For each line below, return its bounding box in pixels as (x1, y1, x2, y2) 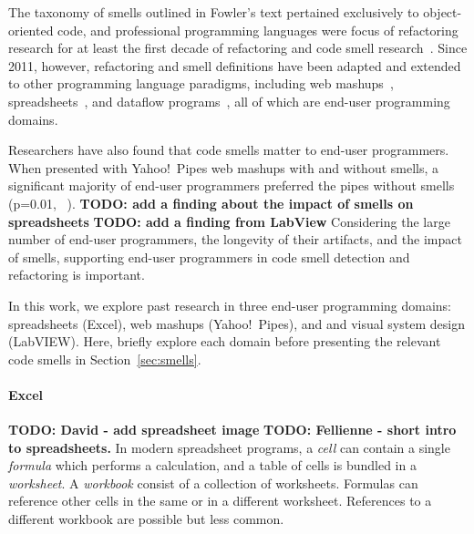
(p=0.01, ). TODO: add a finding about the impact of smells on (8, 193, 414, 212)
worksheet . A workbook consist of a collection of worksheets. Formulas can (8, 473, 418, 492)
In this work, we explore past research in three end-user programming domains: (8, 295, 452, 314)
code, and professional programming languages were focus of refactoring (57, 20, 459, 39)
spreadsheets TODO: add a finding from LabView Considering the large (8, 211, 450, 231)
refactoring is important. (8, 265, 145, 284)
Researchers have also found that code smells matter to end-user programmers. (8, 140, 449, 159)
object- (423, 3, 462, 21)
